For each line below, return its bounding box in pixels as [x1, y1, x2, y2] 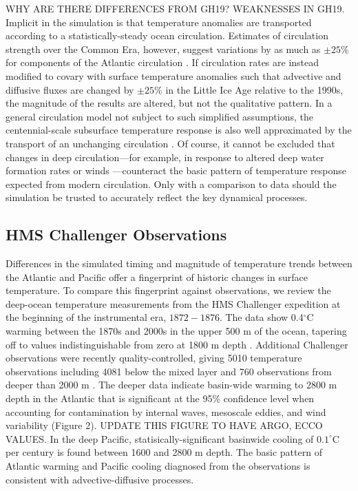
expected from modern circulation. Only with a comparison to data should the [6, 176, 337, 191]
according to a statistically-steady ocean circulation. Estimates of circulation [6, 28, 328, 43]
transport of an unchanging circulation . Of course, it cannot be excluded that [6, 136, 335, 150]
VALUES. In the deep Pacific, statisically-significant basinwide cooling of [6, 431, 314, 446]
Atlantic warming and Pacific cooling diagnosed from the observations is [6, 459, 310, 473]
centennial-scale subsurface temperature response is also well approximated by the [6, 123, 352, 137]
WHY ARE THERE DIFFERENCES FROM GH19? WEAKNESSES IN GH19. [6, 1, 345, 15]
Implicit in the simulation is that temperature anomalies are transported [6, 14, 312, 29]
